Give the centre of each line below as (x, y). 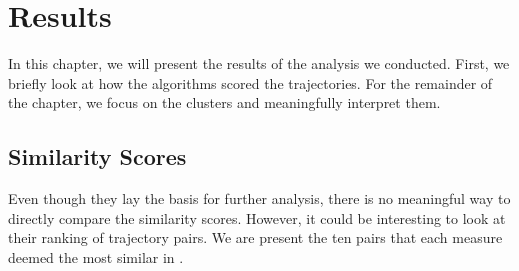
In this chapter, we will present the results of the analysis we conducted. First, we (259, 63)
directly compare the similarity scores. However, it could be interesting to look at (257, 217)
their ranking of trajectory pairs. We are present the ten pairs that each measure (255, 237)
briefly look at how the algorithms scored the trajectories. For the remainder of (250, 82)
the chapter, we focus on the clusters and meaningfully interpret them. (224, 102)
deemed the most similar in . (96, 256)
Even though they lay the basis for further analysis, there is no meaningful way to (259, 198)
